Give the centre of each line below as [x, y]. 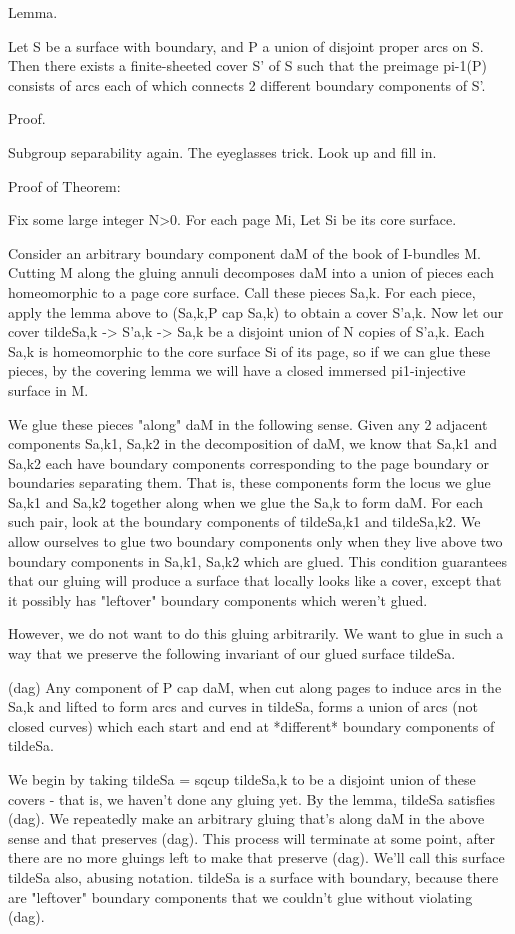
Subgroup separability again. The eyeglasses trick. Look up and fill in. [222, 151]
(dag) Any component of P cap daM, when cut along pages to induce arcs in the [255, 686]
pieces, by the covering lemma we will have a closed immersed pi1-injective [237, 370]
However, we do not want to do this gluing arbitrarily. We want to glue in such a [256, 633]
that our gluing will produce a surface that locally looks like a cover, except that [255, 580]
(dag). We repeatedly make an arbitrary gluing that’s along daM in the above [246, 818]
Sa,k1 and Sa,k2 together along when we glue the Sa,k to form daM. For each [246, 501]
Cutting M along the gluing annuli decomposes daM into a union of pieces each [251, 272]
